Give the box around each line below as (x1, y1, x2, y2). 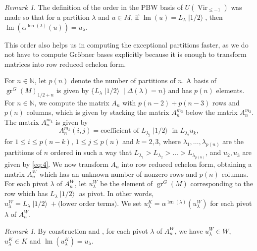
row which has (4, 188, 48, 199)
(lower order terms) (57, 200, 117, 207)
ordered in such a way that (50, 147, 132, 157)
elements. (216, 85, 245, 95)
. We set (117, 198, 142, 208)
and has (168, 85, 192, 95)
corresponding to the (190, 178, 254, 189)
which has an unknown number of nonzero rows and (39, 168, 198, 179)
